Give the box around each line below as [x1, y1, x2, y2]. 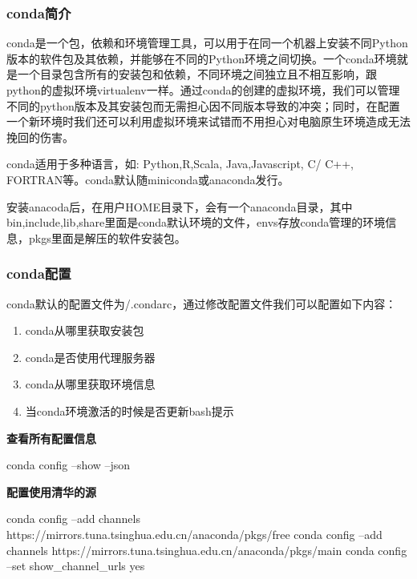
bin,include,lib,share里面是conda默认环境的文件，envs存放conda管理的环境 [6, 214, 386, 231]
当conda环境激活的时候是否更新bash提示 [25, 402, 234, 419]
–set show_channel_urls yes [6, 557, 145, 574]
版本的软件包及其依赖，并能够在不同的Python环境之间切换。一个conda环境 [6, 50, 397, 66]
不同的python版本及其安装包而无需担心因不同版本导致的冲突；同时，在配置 [6, 97, 400, 114]
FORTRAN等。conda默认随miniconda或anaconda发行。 [6, 171, 289, 187]
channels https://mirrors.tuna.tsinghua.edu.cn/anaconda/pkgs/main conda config [6, 541, 407, 558]
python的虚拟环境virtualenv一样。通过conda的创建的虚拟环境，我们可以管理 [6, 82, 400, 98]
